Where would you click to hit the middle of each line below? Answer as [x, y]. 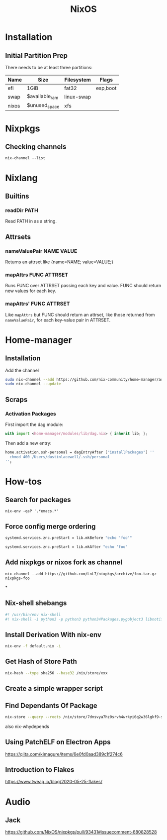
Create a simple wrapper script [54, 688]
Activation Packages [31, 414]
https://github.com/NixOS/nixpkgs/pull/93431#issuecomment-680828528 [81, 832]
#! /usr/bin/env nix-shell [33, 615]
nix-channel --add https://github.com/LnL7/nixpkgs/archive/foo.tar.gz [81, 574]
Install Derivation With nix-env [53, 635]
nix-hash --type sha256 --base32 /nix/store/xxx [56, 673]
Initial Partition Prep [37, 55]
